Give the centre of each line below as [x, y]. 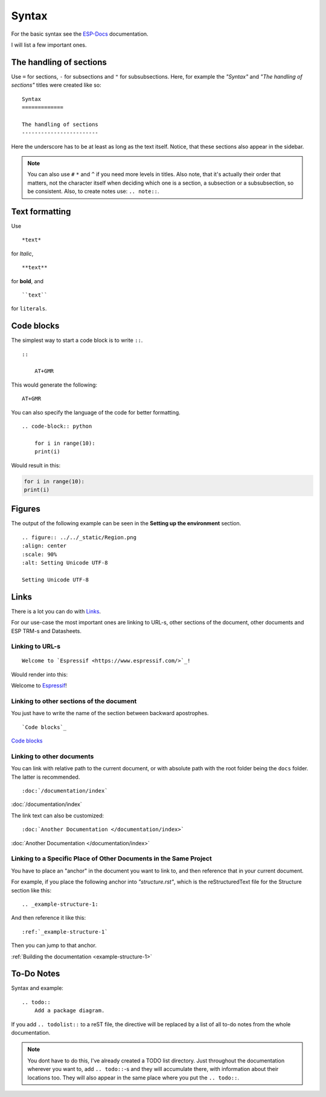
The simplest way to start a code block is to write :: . [77, 340]
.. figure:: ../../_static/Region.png [79, 537]
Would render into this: [40, 674]
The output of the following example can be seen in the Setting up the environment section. [126, 523]
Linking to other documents [53, 756]
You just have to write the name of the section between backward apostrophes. [110, 713]
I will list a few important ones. [49, 45]
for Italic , [22, 254]
